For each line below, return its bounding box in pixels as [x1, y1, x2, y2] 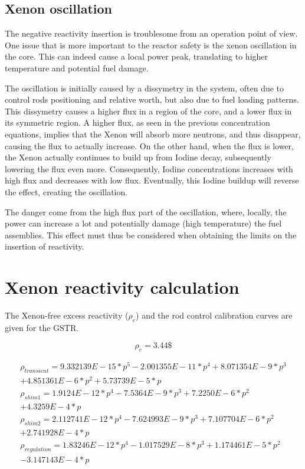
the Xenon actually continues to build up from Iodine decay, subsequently [5, 151, 271, 163]
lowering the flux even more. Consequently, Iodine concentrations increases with [5, 162, 293, 175]
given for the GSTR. [5, 321, 79, 333]
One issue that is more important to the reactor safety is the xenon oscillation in [5, 38, 297, 51]
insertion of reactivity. [5, 240, 84, 252]
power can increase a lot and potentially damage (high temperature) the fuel [5, 217, 282, 229]
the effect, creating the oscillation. [5, 185, 128, 198]
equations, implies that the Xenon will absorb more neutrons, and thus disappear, [5, 127, 301, 140]
